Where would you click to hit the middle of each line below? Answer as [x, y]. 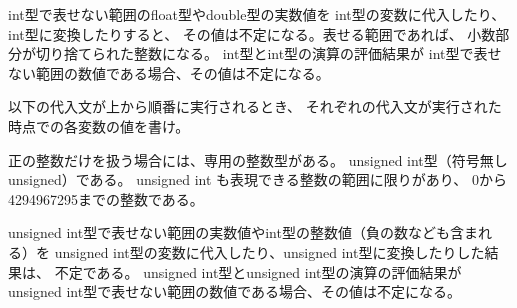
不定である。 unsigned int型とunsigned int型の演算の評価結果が [258, 271]
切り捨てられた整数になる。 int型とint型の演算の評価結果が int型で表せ [268, 53]
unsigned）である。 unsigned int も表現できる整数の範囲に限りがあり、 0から [257, 179]
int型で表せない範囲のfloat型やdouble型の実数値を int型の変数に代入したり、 [257, 14]
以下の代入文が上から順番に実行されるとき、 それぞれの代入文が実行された [255, 106]
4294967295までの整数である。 [106, 198]
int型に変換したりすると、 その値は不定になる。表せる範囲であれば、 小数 [252, 33]
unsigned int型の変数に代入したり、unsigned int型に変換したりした [269, 251]
